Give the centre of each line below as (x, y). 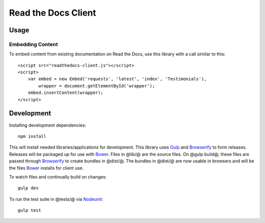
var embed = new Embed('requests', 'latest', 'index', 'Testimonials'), (117, 79)
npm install (32, 136)
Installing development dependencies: (48, 125)
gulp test (29, 211)
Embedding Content (34, 44)
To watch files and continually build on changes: (58, 177)
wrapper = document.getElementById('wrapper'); (97, 86)
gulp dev (28, 188)
